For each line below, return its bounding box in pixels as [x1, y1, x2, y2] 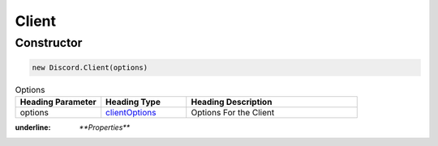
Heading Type [105, 97, 161, 108]
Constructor [15, 35, 83, 50]
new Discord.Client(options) [32, 63, 148, 72]
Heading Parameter [19, 97, 97, 108]
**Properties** [79, 123, 131, 132]
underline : [15, 123, 51, 132]
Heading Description [191, 97, 273, 108]
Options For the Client [191, 107, 275, 119]
